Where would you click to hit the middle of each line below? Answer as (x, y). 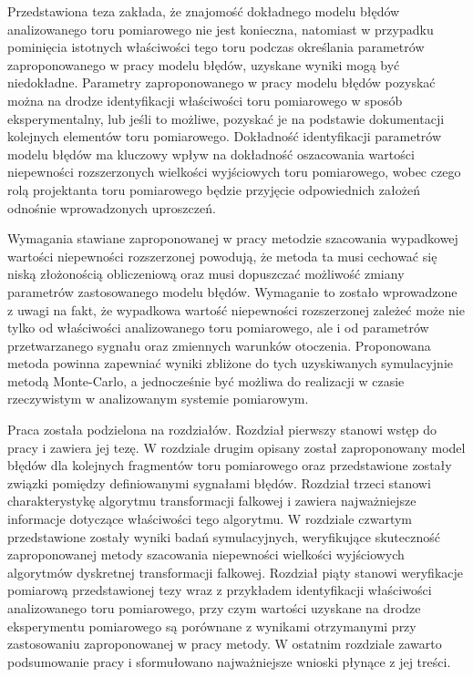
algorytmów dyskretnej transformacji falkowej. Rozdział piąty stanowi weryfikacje (235, 572)
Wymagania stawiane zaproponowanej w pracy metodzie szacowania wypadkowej (233, 238)
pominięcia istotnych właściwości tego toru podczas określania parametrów (216, 47)
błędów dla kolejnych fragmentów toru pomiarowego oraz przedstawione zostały (230, 465)
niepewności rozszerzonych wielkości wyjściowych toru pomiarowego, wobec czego (234, 172)
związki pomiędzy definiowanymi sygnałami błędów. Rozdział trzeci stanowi (219, 482)
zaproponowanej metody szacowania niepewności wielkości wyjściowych (206, 554)
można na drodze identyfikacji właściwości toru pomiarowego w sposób (205, 100)
